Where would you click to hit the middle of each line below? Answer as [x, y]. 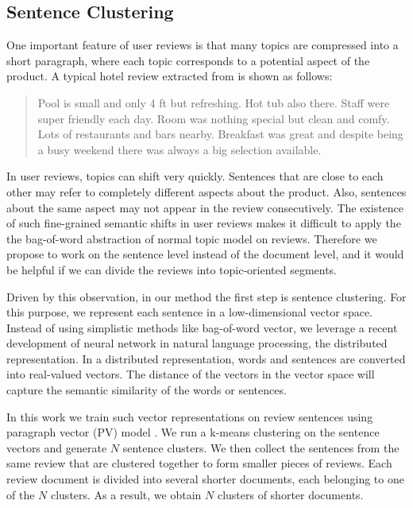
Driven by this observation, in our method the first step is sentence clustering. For [206, 296]
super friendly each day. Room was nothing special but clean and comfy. [214, 118]
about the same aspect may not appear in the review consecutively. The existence [205, 207]
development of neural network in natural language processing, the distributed [197, 343]
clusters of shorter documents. [290, 494]
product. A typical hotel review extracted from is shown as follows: [170, 76]
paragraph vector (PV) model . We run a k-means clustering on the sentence [193, 432]
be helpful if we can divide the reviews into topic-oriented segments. [172, 269]
